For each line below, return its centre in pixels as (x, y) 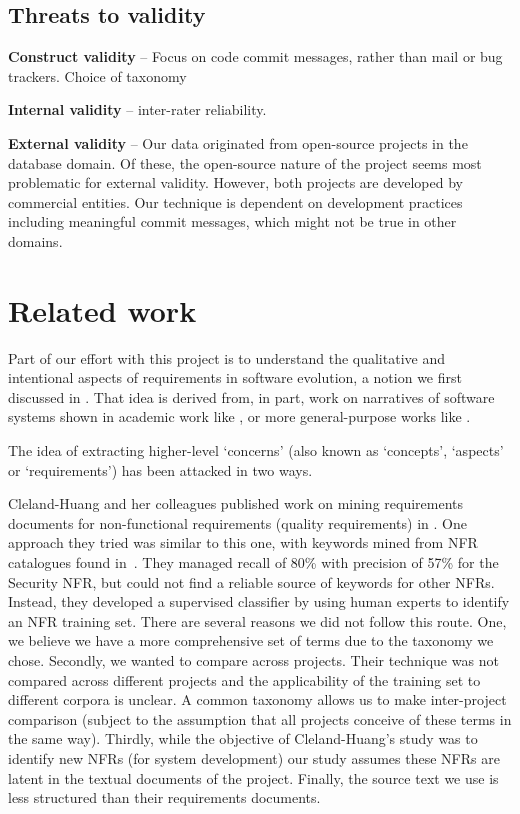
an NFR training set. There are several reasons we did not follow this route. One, (257, 620)
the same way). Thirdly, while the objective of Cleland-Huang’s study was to (243, 738)
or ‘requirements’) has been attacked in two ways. (160, 469)
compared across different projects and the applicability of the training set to (244, 679)
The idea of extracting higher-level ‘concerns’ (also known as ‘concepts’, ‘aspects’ (256, 450)
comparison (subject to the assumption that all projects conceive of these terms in (260, 718)
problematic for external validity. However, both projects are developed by (235, 182)
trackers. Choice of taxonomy (97, 75)
